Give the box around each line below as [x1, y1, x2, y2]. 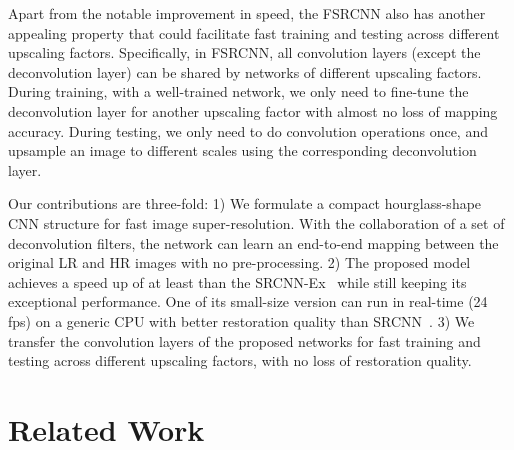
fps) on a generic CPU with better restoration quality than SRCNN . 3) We [8, 310, 475, 331]
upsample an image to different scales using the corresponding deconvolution [8, 140, 477, 161]
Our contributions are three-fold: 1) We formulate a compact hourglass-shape [8, 193, 482, 214]
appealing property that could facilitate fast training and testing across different [8, 22, 500, 43]
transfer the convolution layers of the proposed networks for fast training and [8, 330, 481, 351]
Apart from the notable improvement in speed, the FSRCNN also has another [8, 3, 486, 23]
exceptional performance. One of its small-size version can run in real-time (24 [8, 291, 488, 312]
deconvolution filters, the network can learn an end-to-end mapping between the [8, 232, 499, 253]
